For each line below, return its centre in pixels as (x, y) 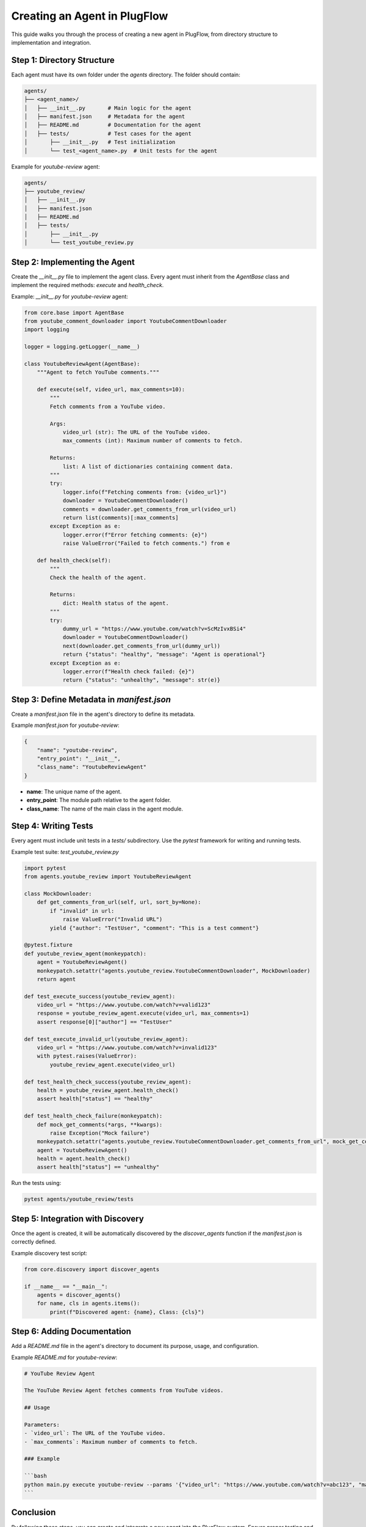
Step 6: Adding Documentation (71, 1332)
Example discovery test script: (49, 1253)
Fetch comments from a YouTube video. (108, 406)
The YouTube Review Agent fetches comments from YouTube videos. (124, 1390)
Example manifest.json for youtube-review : (66, 725)
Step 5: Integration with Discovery (78, 1219)
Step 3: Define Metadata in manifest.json (91, 699)
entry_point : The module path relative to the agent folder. (99, 800)
